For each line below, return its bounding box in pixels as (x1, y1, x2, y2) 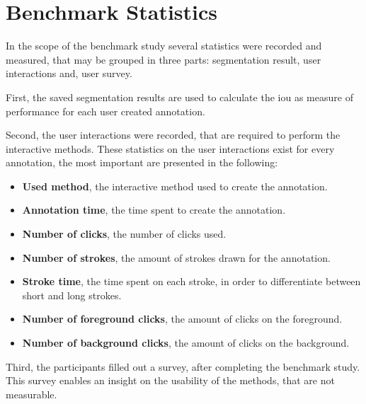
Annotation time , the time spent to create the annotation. (22, 202, 286, 217)
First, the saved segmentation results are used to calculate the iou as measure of (6, 89, 353, 104)
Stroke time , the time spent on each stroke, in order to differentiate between (22, 274, 361, 289)
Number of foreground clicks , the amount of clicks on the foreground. (22, 311, 343, 326)
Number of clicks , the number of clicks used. (22, 226, 227, 241)
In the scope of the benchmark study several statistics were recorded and (6, 38, 322, 53)
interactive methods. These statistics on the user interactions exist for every (6, 141, 335, 156)
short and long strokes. (22, 287, 122, 302)
